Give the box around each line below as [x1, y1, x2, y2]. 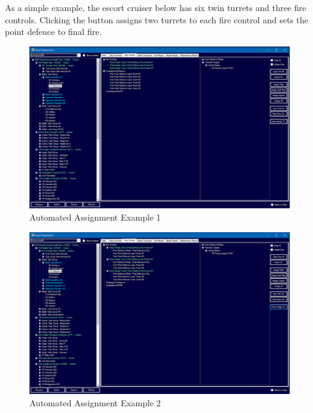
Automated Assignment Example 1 [29, 210, 161, 223]
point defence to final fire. [5, 25, 102, 38]
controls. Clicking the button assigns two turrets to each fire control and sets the [5, 13, 309, 26]
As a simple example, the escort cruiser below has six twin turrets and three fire [5, 1, 306, 13]
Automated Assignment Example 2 [29, 396, 161, 409]
